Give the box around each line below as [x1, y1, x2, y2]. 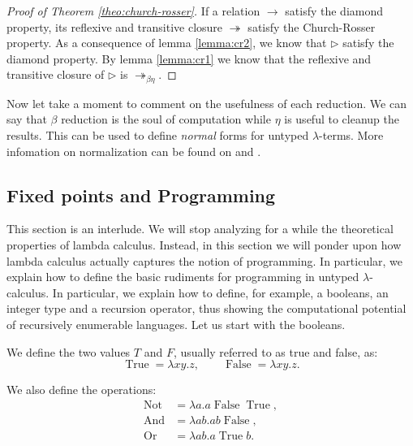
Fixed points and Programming [6, 182, 276, 207]
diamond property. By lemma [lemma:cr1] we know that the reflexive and [6, 50, 372, 67]
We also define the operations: [6, 381, 157, 398]
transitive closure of [6, 66, 105, 83]
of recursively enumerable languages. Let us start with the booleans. [6, 315, 346, 332]
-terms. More [319, 127, 384, 144]
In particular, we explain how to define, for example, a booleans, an [52, 284, 389, 301]
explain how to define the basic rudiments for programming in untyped [6, 268, 359, 285]
